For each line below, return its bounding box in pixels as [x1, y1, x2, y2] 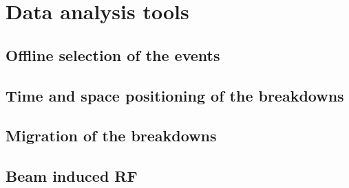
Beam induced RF [6, 165, 138, 187]
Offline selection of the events [6, 44, 220, 65]
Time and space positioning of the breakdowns [6, 84, 344, 106]
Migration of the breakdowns [6, 125, 217, 146]
